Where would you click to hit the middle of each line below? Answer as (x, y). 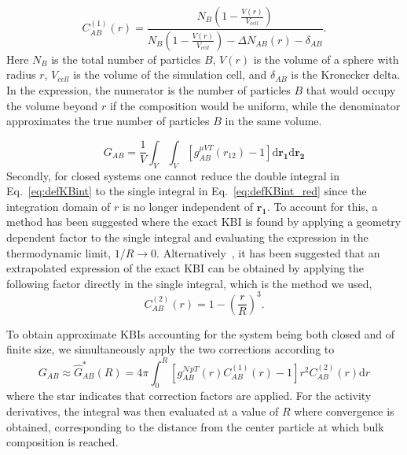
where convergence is (344, 411)
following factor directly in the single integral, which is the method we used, (189, 283)
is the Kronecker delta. (346, 74)
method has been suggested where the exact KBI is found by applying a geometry (204, 222)
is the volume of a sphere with (326, 59)
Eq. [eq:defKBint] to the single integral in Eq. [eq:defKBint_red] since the (187, 191)
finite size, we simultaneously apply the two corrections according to (170, 349)
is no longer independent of (188, 206)
